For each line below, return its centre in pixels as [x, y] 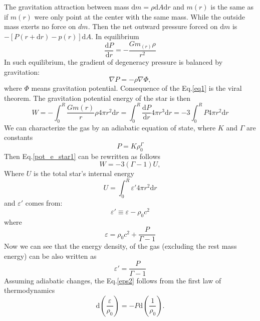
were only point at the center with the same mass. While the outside [140, 16]
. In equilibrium [115, 36]
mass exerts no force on [40, 26]
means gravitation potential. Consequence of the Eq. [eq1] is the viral [137, 88]
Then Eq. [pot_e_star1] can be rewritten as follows [82, 156]
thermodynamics [30, 290]
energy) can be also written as [50, 256]
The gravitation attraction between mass [67, 7]
